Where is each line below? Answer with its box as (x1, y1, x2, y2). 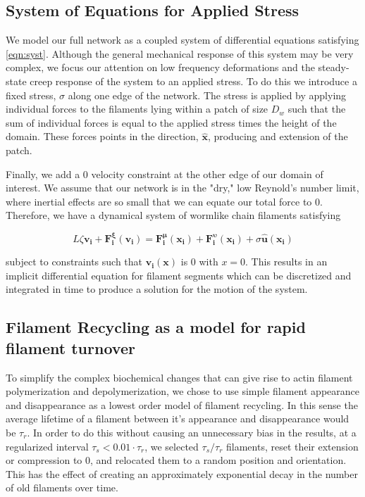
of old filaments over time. (6, 480, 118, 495)
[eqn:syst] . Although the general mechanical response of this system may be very (6, 46, 354, 61)
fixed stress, (6, 87, 56, 102)
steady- (318, 60, 349, 75)
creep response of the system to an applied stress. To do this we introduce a (30, 73, 357, 88)
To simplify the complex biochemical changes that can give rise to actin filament (6, 370, 353, 384)
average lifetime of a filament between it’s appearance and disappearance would (6, 411, 349, 426)
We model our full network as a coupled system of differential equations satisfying (6, 32, 359, 47)
